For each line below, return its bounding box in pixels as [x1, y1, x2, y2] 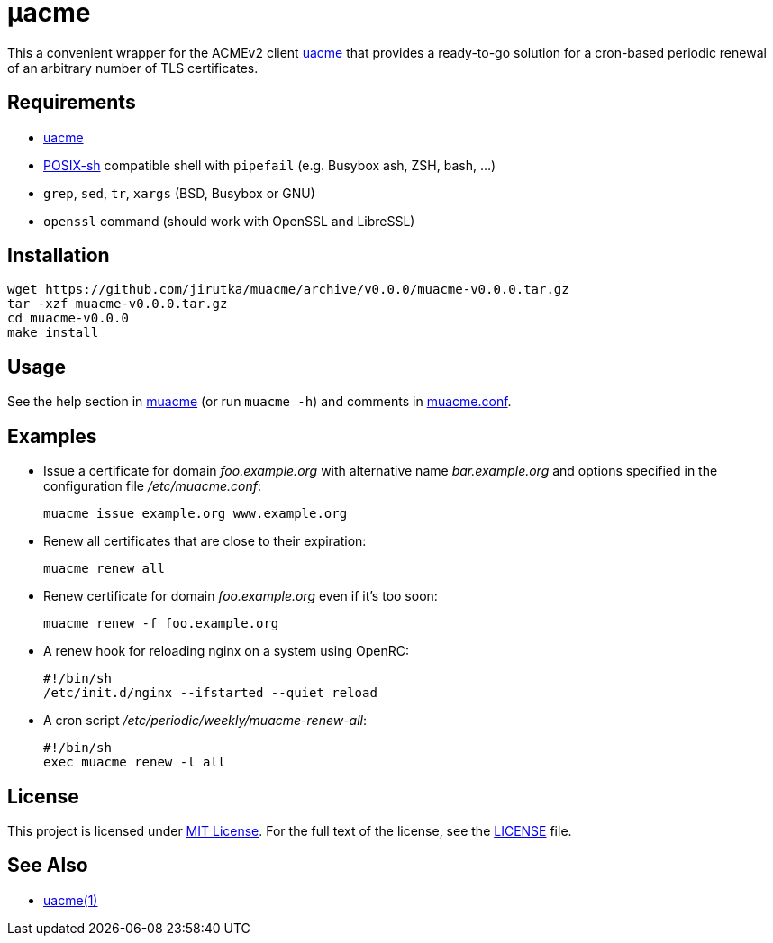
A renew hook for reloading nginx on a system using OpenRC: [43, 643, 409, 659]
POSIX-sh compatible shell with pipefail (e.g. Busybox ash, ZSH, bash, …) [43, 157, 496, 173]
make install [7, 325, 99, 340]
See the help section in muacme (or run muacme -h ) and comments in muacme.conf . [7, 394, 512, 410]
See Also [7, 854, 88, 877]
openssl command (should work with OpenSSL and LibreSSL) [43, 213, 415, 229]
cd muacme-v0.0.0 [7, 311, 129, 326]
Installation [7, 244, 110, 267]
